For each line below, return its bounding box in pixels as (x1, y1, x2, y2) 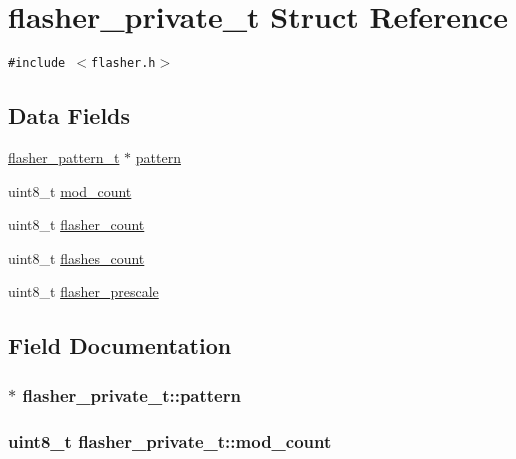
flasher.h (91, 56, 156, 71)
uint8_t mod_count (8, 180, 132, 201)
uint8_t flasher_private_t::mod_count (8, 428, 332, 453)
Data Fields (8, 100, 131, 131)
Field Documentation (8, 330, 232, 361)
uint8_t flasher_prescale (8, 281, 159, 302)
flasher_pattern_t (8, 146, 120, 167)
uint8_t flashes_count (8, 247, 145, 268)
